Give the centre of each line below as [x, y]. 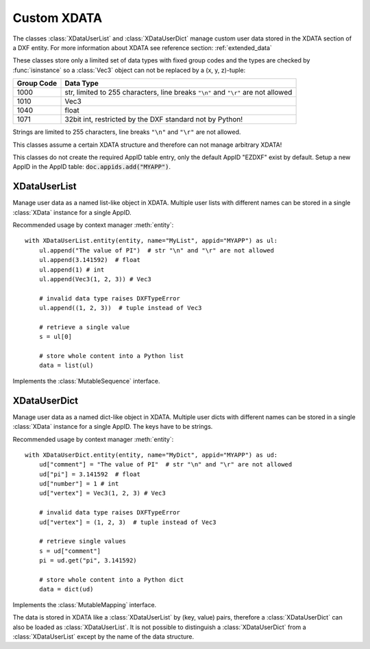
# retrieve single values [83, 541]
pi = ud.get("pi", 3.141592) [88, 560]
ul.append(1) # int [72, 270]
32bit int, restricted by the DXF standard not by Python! [154, 119]
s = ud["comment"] [70, 551]
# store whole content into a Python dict [111, 579]
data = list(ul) [66, 366]
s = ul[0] [55, 337]
